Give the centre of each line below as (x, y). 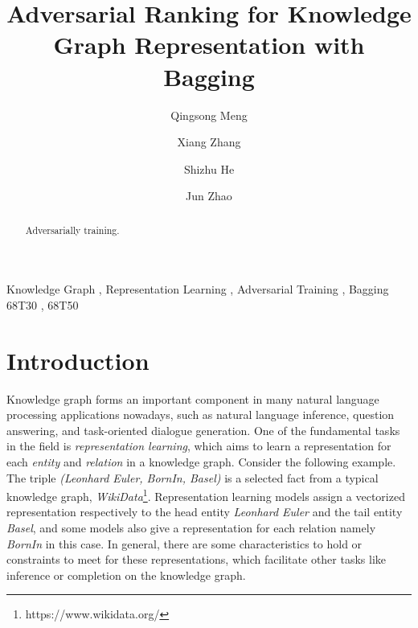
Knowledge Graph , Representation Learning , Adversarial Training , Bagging (198, 289)
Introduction (78, 360)
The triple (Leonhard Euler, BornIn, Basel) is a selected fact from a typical (193, 477)
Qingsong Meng (209, 115)
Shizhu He (209, 168)
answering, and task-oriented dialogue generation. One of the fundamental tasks (203, 430)
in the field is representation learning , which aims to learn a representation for (199, 446)
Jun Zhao (209, 196)
